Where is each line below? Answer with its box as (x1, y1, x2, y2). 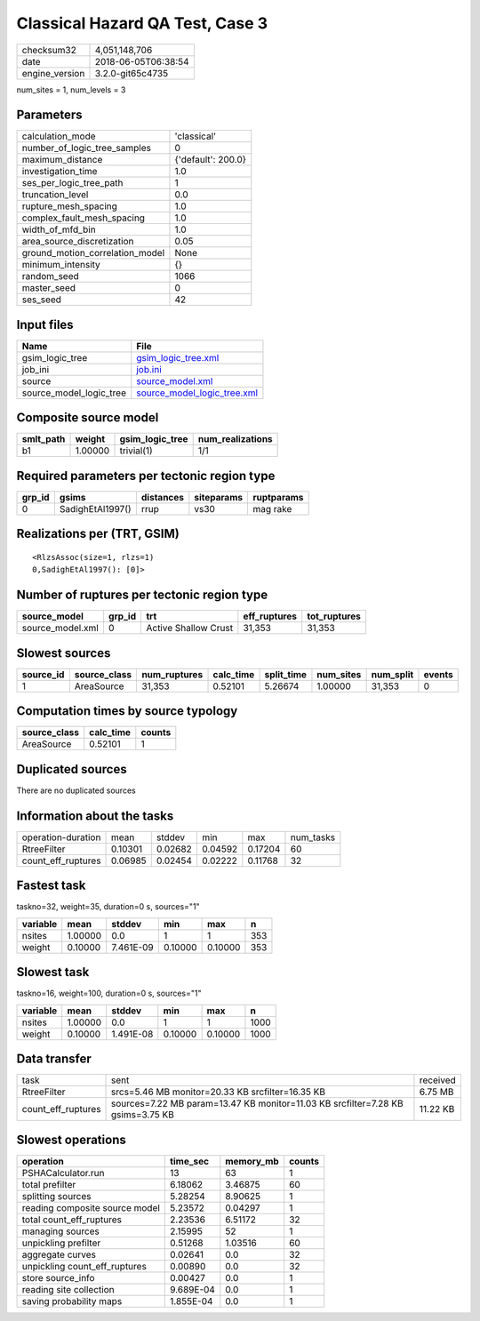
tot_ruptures (307, 610, 362, 622)
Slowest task (16, 965, 90, 980)
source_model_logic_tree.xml (136, 387, 258, 399)
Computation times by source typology (16, 703, 238, 719)
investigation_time (21, 165, 98, 178)
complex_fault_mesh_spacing (21, 212, 146, 224)
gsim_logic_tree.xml (136, 351, 220, 364)
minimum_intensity (21, 259, 101, 271)
